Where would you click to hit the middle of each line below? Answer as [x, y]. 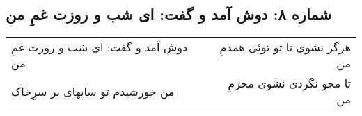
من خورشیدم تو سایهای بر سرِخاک [93, 91]
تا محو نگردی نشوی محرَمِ [289, 83]
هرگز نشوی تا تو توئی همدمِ [285, 47]
